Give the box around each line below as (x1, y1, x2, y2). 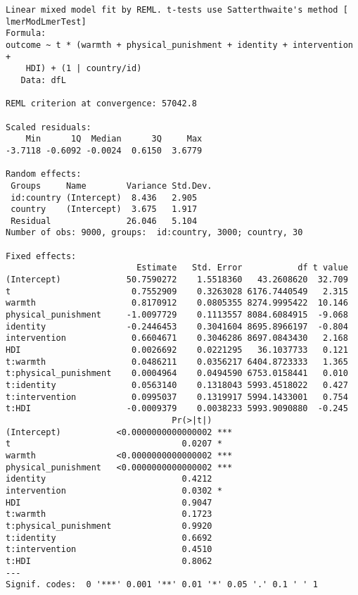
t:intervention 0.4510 (6, 544, 212, 555)
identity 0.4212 (6, 474, 212, 484)
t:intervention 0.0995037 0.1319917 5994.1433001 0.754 (6, 392, 348, 402)
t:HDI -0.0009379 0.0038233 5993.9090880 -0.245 (6, 403, 348, 414)
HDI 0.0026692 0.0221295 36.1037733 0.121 (6, 345, 348, 356)
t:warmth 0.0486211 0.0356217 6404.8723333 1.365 (6, 356, 348, 367)
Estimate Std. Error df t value (136, 263, 348, 273)
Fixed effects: (6, 251, 77, 261)
